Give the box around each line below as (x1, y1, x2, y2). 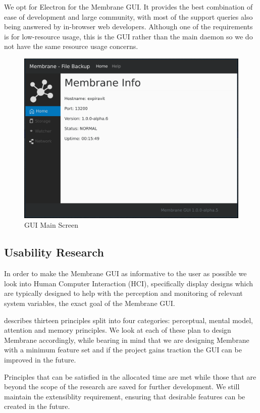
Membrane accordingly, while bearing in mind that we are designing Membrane (4, 334, 249, 345)
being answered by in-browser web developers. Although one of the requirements (4, 21, 253, 32)
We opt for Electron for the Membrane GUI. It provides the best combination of (4, 2, 253, 12)
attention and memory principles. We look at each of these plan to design (4, 325, 231, 335)
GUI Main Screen (24, 220, 79, 230)
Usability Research (4, 244, 104, 260)
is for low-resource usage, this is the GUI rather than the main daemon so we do (4, 31, 253, 41)
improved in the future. (4, 354, 76, 365)
